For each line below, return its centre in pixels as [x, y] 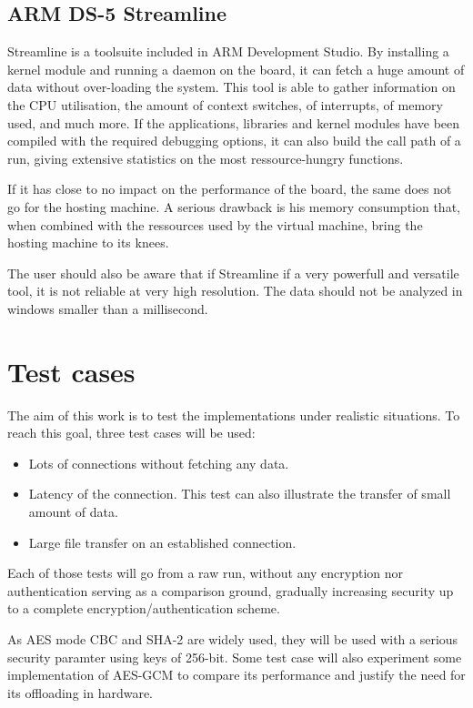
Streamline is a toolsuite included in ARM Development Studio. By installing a [228, 51]
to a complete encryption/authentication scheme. [144, 608]
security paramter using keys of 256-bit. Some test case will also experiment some [235, 657]
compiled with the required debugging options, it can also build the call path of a [234, 141]
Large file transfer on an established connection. [162, 542]
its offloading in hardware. [81, 692]
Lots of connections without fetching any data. [159, 463]
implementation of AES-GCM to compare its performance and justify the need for [236, 675]
